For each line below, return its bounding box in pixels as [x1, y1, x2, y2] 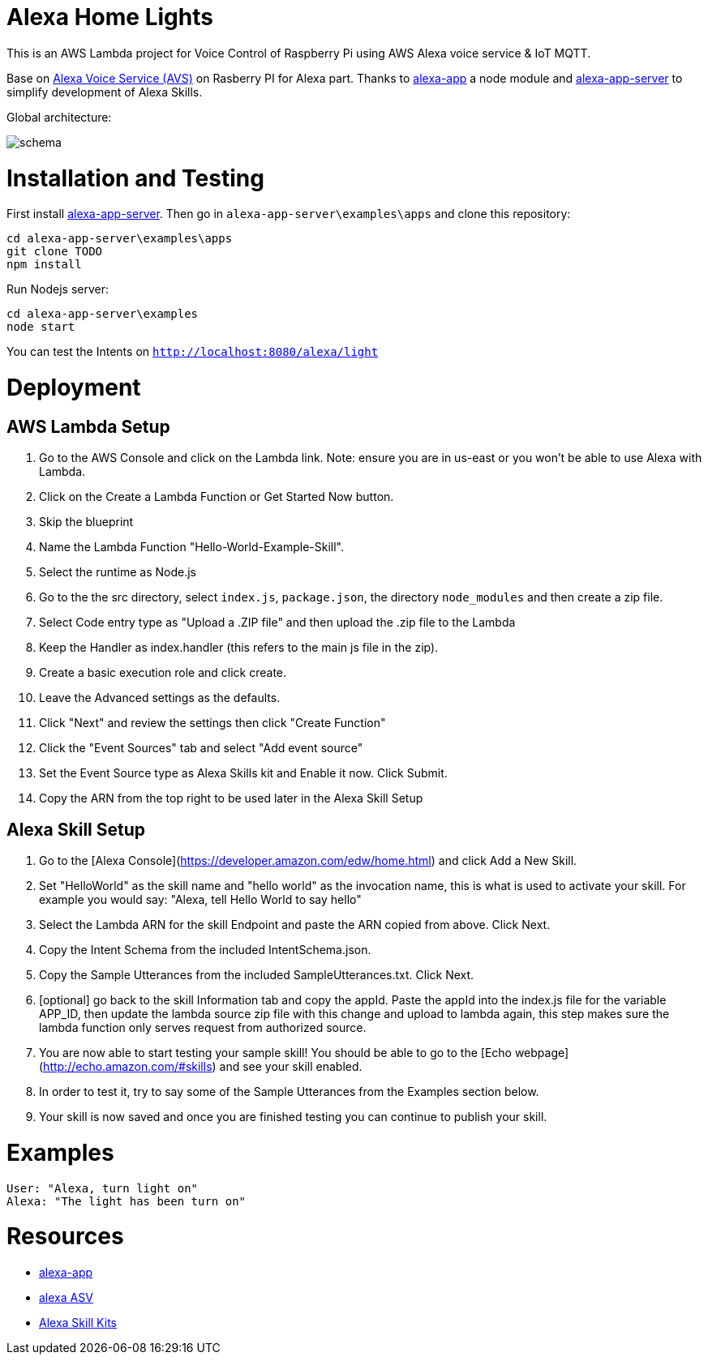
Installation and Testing [6, 164, 264, 192]
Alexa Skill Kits [39, 1316, 117, 1330]
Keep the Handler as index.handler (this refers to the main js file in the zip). [39, 640, 439, 655]
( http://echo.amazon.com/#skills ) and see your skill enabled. [39, 1059, 363, 1074]
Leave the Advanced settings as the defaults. [39, 691, 281, 705]
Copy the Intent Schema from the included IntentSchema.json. [39, 943, 371, 957]
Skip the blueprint [39, 515, 134, 529]
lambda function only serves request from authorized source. [39, 1021, 367, 1035]
